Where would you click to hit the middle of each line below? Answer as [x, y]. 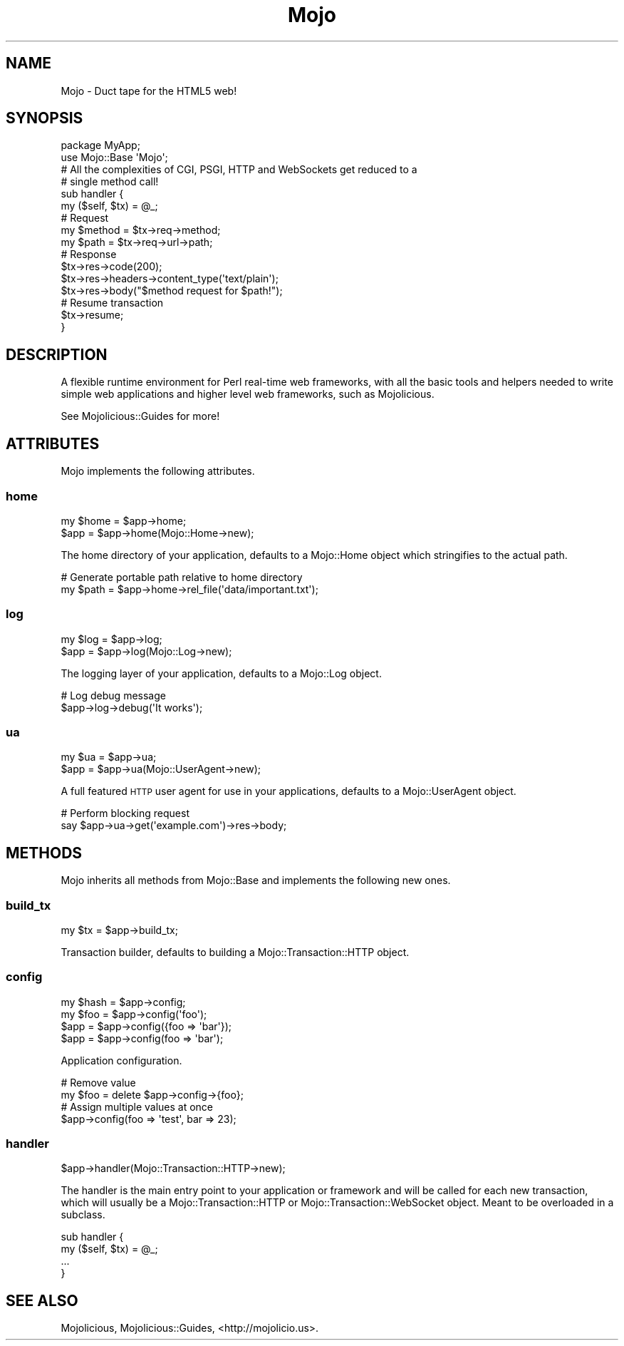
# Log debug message [113, 695]
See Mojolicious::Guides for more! [140, 416]
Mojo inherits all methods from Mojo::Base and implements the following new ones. [256, 880]
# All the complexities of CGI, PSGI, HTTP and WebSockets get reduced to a [239, 170]
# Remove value [98, 1082]
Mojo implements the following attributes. [158, 471]
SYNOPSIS [45, 118]
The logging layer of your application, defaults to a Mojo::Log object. [221, 673]
